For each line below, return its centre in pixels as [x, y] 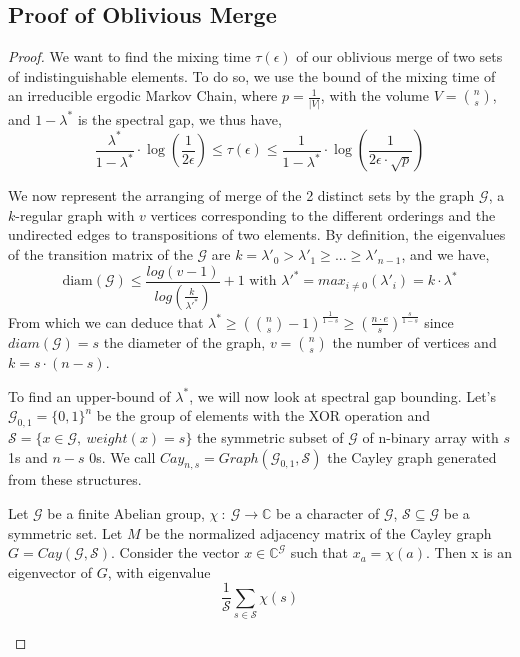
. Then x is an [468, 552]
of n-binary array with [430, 436]
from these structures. [75, 479]
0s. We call [122, 456]
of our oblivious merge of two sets [399, 56]
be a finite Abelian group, [126, 512]
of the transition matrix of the [100, 254]
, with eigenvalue [159, 571]
